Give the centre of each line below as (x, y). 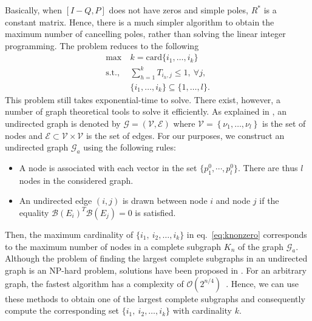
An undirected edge (56, 201)
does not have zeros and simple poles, (178, 10)
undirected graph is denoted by (63, 123)
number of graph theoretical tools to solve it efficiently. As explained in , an (146, 111)
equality (34, 212)
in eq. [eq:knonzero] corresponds (247, 234)
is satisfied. (155, 212)
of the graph (261, 246)
